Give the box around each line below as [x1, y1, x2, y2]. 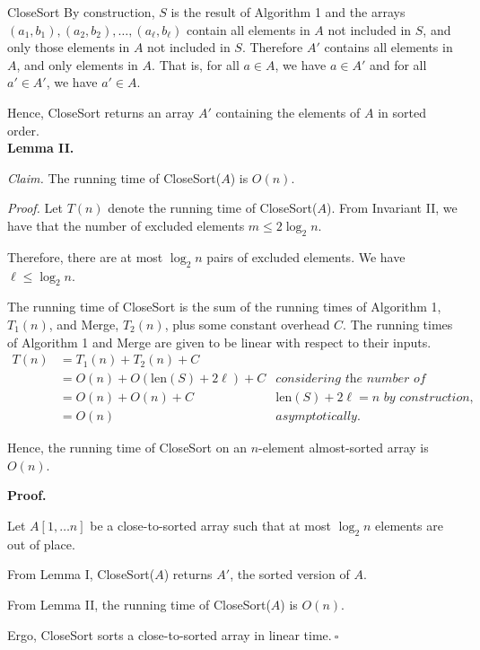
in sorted [378, 102, 426, 121]
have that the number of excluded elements [7, 215, 245, 234]
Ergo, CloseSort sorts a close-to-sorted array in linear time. [7, 625, 332, 644]
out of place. [7, 534, 75, 553]
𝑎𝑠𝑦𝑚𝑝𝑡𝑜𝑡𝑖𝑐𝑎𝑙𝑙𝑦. [275, 410, 361, 424]
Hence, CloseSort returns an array [7, 102, 195, 121]
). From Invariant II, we [327, 198, 458, 217]
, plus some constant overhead [164, 314, 330, 333]
